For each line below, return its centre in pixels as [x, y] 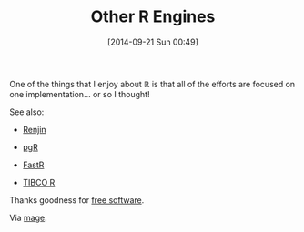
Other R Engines [153, 17]
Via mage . [28, 217]
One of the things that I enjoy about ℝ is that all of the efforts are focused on [152, 84]
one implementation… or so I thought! [80, 94]
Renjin [35, 129]
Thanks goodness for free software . [77, 200]
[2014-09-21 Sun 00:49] [153, 42]
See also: [27, 112]
